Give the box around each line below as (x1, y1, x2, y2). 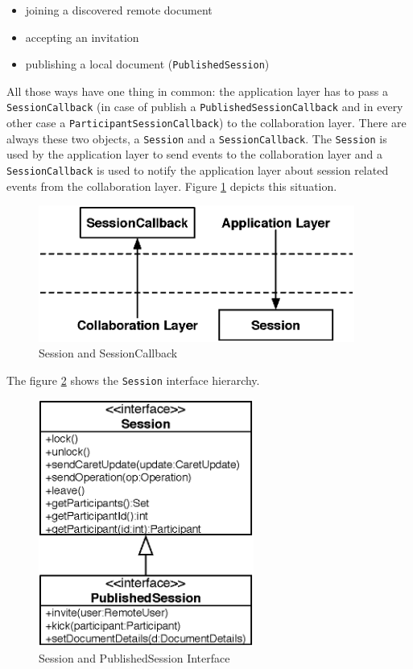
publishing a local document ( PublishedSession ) (25, 56, 270, 72)
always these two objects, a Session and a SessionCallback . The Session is (6, 130, 387, 147)
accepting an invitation (25, 28, 139, 45)
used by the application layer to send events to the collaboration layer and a (6, 146, 383, 163)
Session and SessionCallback (39, 345, 178, 361)
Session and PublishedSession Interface (39, 649, 230, 666)
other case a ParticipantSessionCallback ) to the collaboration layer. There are (6, 114, 407, 131)
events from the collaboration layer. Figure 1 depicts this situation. (6, 177, 337, 194)
